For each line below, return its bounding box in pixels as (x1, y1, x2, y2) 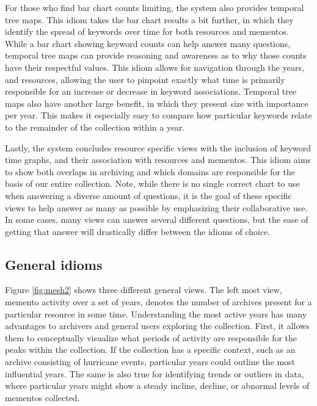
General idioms (5, 255, 103, 274)
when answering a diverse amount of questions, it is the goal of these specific (5, 189, 292, 201)
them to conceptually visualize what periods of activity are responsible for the (5, 331, 297, 344)
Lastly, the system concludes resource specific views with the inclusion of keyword (5, 141, 311, 154)
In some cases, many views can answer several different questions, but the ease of (5, 213, 308, 226)
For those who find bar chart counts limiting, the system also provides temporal (5, 1, 304, 13)
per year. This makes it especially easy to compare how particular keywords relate (5, 109, 312, 121)
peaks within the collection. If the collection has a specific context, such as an (5, 343, 296, 356)
